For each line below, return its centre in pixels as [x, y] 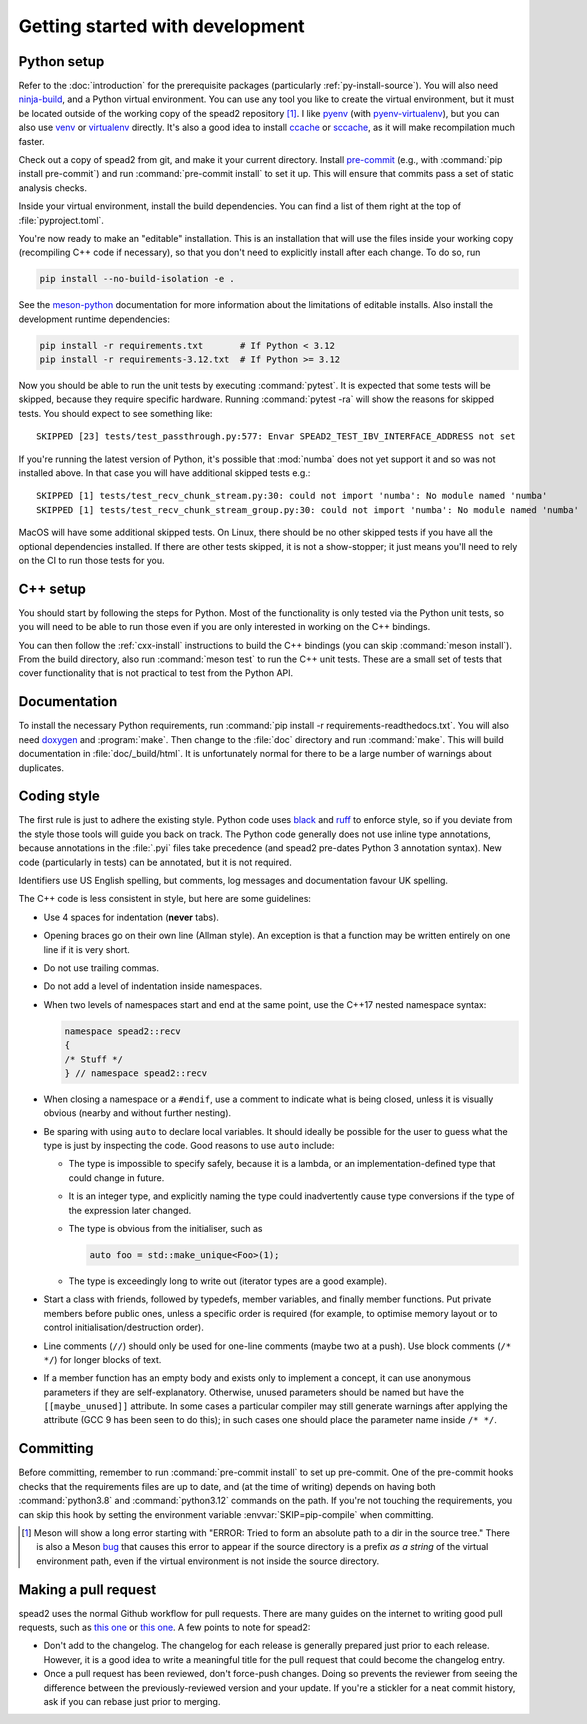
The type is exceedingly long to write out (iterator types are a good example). [227, 1281]
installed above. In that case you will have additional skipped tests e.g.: [164, 473]
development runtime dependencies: [94, 319]
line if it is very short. [86, 949]
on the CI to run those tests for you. [91, 560]
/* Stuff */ [94, 1059]
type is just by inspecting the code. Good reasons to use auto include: [189, 1146]
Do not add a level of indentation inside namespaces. [153, 986]
